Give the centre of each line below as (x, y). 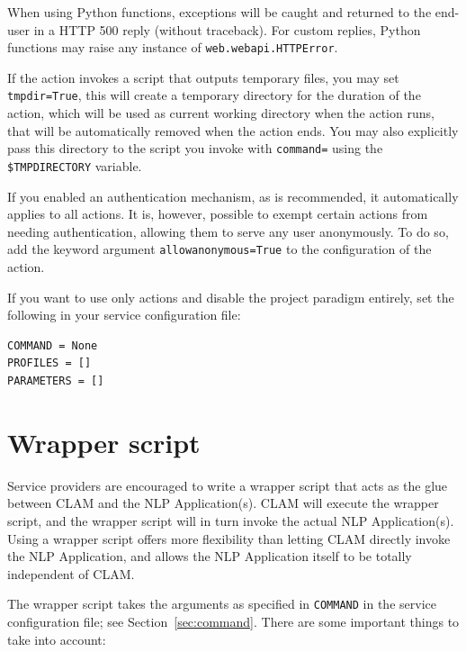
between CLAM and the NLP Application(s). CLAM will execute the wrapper (223, 503)
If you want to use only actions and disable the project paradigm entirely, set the (231, 297)
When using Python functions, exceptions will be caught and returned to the (220, 12)
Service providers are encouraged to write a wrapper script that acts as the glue (228, 485)
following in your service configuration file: (124, 315)
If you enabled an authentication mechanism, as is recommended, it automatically (233, 196)
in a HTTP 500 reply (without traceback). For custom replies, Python (227, 29)
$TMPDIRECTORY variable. (75, 165)
